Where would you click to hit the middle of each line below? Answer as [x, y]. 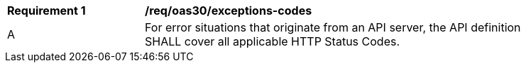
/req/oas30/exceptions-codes [229, 11]
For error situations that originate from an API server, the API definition [333, 27]
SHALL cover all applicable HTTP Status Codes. [273, 41]
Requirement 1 [46, 11]
